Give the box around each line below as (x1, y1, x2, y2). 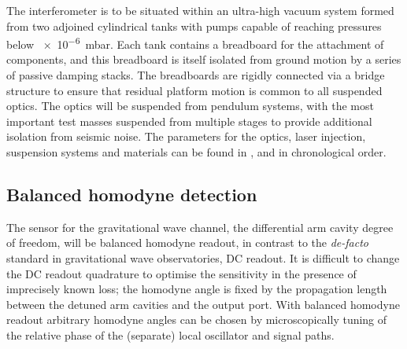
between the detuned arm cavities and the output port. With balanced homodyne (6, 296, 400, 312)
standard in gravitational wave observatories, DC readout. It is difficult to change (6, 249, 400, 266)
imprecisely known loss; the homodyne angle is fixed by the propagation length (6, 281, 387, 297)
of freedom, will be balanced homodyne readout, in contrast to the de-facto (6, 234, 368, 251)
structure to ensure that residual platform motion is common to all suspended (6, 82, 383, 98)
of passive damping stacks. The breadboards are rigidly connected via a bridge (6, 67, 385, 83)
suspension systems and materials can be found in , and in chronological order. (6, 144, 387, 160)
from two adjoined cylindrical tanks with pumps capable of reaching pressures (6, 17, 382, 34)
